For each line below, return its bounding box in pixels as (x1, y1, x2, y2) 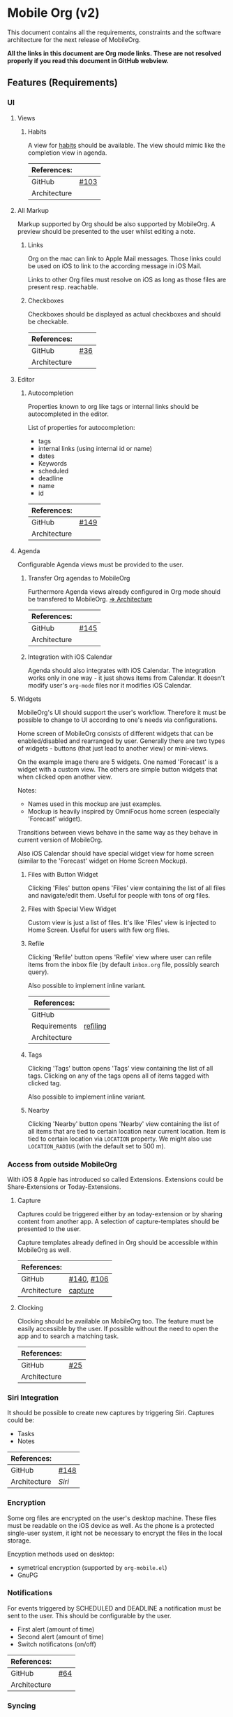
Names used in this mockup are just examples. (27, 800, 163, 808)
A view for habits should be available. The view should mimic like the (27, 141, 225, 149)
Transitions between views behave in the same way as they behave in (17, 828, 218, 836)
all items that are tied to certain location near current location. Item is (27, 1127, 226, 1135)
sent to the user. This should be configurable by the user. (7, 1611, 172, 1620)
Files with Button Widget (27, 870, 98, 878)
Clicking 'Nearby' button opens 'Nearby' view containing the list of (27, 1119, 220, 1128)
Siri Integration (7, 1392, 59, 1402)
